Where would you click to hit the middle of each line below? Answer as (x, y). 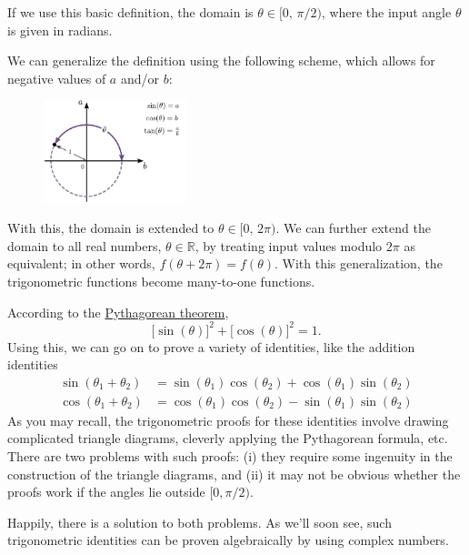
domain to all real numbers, (85, 245)
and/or (140, 78)
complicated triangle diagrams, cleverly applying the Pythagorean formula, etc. (228, 438)
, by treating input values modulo (289, 245)
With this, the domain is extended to (111, 228)
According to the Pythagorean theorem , (118, 312)
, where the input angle (386, 12)
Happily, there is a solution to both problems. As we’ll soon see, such (200, 522)
